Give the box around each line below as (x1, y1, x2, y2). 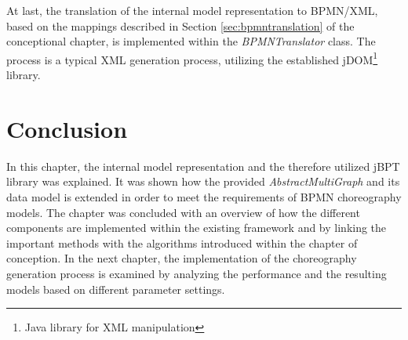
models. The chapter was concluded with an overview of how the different (6, 204, 360, 220)
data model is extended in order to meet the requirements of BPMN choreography (6, 188, 402, 204)
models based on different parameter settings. (6, 280, 225, 297)
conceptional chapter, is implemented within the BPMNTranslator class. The (6, 33, 376, 49)
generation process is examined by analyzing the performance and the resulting (6, 265, 387, 281)
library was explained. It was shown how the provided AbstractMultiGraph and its (6, 173, 400, 190)
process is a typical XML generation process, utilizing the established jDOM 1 (6, 49, 378, 67)
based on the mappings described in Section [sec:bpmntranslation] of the (6, 17, 355, 34)
